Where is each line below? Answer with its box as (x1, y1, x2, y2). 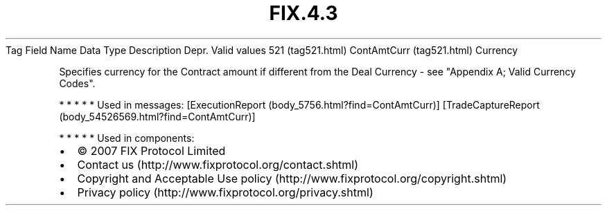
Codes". (59, 77, 96, 89)
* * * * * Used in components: (59, 131, 195, 144)
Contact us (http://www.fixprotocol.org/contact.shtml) (77, 157, 359, 172)
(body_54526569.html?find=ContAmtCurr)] (59, 110, 256, 122)
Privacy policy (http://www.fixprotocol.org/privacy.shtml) (77, 185, 373, 199)
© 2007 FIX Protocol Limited (77, 143, 226, 158)
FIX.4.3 (269, 1, 338, 25)
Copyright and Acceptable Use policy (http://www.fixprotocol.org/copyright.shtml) (77, 171, 507, 185)
